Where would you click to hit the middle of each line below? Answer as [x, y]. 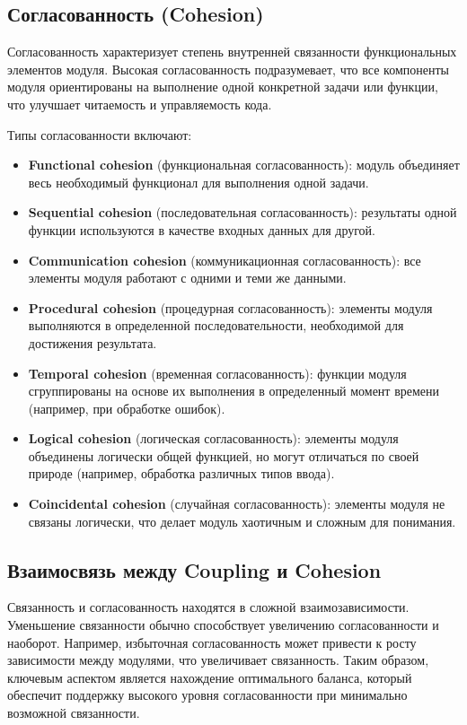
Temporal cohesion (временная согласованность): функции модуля [217, 373]
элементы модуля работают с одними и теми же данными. [187, 278]
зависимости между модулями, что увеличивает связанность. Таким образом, [218, 660]
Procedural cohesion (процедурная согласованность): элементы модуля [230, 307]
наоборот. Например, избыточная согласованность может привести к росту [212, 642]
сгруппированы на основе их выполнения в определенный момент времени [234, 391]
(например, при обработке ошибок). [127, 408]
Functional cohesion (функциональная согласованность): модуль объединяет [244, 165]
